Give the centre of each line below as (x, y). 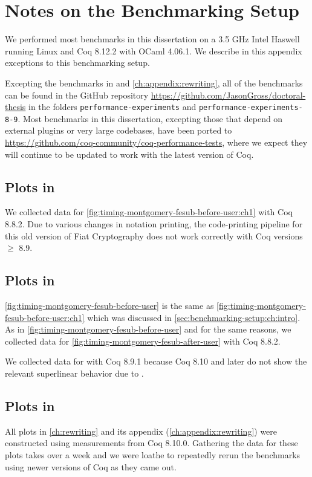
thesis (15, 107)
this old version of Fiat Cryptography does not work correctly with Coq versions (154, 235)
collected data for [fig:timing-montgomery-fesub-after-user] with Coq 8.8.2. (143, 341)
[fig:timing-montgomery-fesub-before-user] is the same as (109, 305)
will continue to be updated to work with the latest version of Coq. (129, 154)
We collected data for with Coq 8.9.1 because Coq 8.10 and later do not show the (156, 361)
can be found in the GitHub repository (77, 95)
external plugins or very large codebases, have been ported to (119, 130)
